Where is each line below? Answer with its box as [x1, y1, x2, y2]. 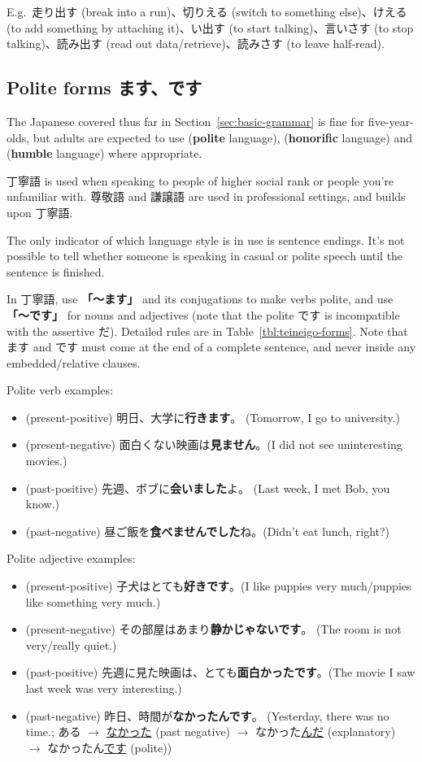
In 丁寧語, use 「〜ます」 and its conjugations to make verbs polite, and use [7, 290, 394, 307]
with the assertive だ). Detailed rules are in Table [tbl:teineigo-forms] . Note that [7, 322, 408, 339]
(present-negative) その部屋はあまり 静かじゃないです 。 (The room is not [25, 620, 402, 638]
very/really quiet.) [25, 636, 117, 653]
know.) [25, 495, 60, 512]
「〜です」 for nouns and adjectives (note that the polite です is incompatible [7, 306, 400, 323]
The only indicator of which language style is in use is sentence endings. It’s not [7, 231, 405, 248]
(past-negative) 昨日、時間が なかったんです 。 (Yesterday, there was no [25, 707, 389, 724]
